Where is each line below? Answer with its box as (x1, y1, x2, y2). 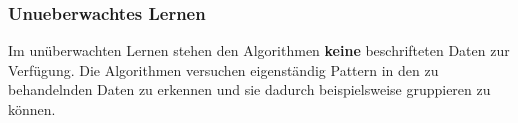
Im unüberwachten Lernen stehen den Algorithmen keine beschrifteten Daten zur (8, 40, 510, 61)
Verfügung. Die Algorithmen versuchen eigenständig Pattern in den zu (8, 59, 439, 80)
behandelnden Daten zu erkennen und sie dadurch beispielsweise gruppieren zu (8, 79, 491, 100)
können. (8, 99, 56, 119)
